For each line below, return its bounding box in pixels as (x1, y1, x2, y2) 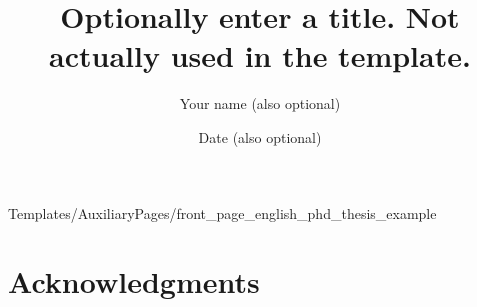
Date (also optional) (198, 126, 322, 147)
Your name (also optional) (179, 93, 341, 114)
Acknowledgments (8, 261, 260, 302)
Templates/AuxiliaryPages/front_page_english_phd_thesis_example (8, 202, 437, 223)
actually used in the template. (49, 35, 471, 76)
